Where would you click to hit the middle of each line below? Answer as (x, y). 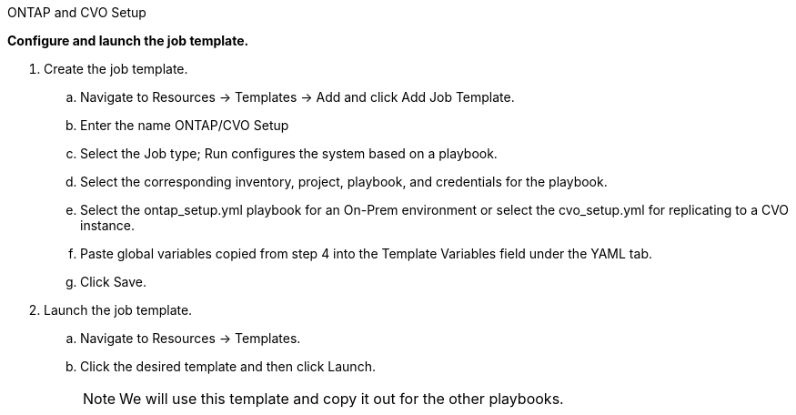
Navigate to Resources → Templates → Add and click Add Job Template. (297, 97)
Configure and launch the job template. (128, 40)
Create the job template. (116, 69)
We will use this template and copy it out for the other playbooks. (342, 399)
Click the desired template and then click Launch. (228, 366)
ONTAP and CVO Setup (77, 12)
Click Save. (114, 282)
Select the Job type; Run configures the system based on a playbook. (289, 153)
